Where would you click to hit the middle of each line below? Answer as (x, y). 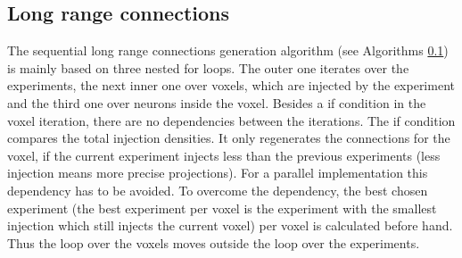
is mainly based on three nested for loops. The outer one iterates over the (208, 67)
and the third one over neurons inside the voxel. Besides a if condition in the (217, 102)
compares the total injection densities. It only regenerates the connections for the (229, 138)
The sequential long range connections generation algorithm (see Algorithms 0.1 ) (228, 50)
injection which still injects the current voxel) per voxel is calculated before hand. (230, 225)
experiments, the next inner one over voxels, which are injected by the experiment (231, 85)
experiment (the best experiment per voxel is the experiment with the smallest (222, 208)
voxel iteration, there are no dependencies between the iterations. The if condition (231, 120)
